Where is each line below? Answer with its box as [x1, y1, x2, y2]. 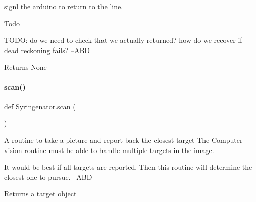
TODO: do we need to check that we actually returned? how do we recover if [4, 35, 242, 45]
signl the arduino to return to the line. [4, 1, 123, 11]
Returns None [4, 62, 47, 72]
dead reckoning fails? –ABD [4, 44, 90, 55]
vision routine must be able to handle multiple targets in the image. [4, 144, 214, 155]
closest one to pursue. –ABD [4, 171, 92, 182]
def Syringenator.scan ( [4, 100, 76, 111]
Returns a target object [4, 188, 77, 199]
